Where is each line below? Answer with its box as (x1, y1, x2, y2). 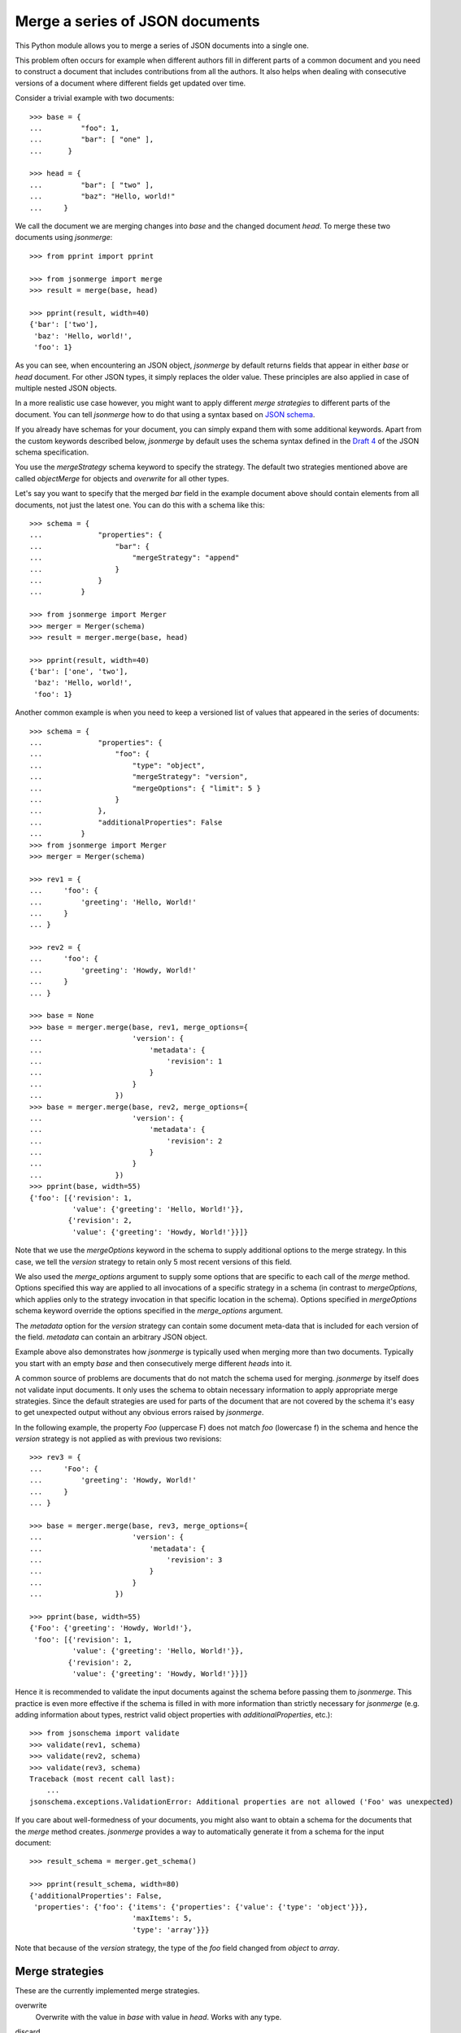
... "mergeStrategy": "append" (29, 553, 240, 563)
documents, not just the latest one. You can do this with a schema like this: (15, 500, 266, 510)
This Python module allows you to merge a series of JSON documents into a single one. (15, 41, 309, 50)
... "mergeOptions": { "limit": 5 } (29, 783, 262, 793)
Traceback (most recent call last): (29, 1774, 176, 1784)
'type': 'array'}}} (132, 1925, 211, 1935)
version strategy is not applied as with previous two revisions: (15, 1434, 222, 1443)
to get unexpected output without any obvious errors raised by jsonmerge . (15, 1408, 264, 1417)
